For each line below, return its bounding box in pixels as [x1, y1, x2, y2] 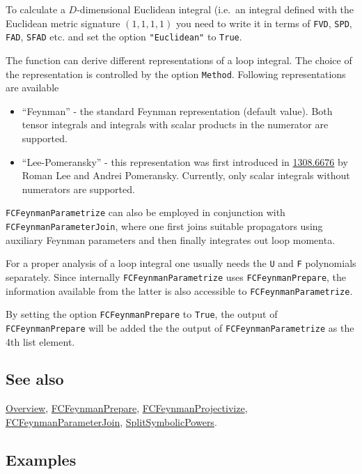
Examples [6, 448, 77, 470]
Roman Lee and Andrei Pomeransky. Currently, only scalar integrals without [22, 168, 350, 183]
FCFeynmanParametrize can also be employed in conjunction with [6, 205, 285, 220]
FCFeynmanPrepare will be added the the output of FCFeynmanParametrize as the [6, 320, 354, 335]
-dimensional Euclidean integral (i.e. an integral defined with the [77, 2, 354, 16]
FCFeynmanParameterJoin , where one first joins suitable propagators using [6, 218, 323, 233]
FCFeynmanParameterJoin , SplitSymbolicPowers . [6, 414, 217, 429]
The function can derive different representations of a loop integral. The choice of [6, 52, 352, 67]
